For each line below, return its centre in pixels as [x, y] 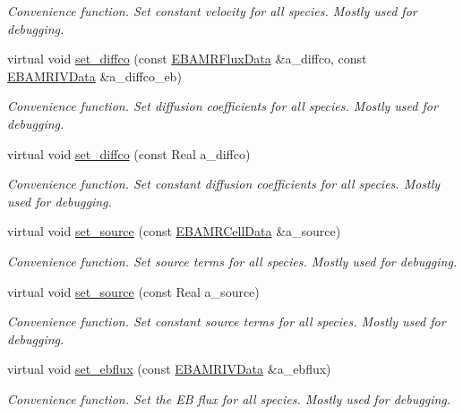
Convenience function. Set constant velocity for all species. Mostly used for [212, 11]
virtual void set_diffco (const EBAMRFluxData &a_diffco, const [187, 59]
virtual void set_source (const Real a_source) [133, 291]
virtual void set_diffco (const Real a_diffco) [129, 153]
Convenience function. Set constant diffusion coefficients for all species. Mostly [224, 184]
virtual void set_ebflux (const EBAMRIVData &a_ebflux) [169, 369]
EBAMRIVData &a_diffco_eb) [94, 76]
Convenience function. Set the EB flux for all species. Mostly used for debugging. [229, 398]
